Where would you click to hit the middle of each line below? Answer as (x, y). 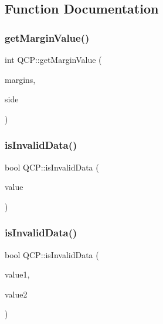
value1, (17, 274)
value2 (16, 294)
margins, (20, 79)
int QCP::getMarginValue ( (53, 59)
